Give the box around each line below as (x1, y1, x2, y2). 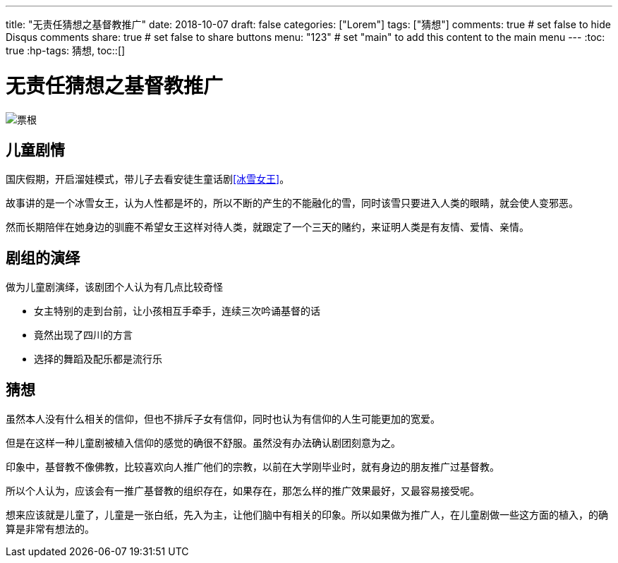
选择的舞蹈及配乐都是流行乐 (34, 353, 162, 365)
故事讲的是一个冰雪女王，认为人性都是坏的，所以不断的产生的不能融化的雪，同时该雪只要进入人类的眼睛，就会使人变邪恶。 (6, 197, 578, 210)
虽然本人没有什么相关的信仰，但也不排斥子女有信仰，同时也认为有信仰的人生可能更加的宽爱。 (6, 413, 440, 425)
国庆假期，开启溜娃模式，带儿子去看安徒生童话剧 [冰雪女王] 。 (6, 173, 290, 186)
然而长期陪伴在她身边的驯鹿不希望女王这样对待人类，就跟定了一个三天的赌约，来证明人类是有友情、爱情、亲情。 (6, 221, 529, 234)
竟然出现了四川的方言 (34, 329, 133, 341)
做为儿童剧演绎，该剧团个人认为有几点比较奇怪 (6, 281, 223, 293)
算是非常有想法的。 (6, 523, 95, 535)
